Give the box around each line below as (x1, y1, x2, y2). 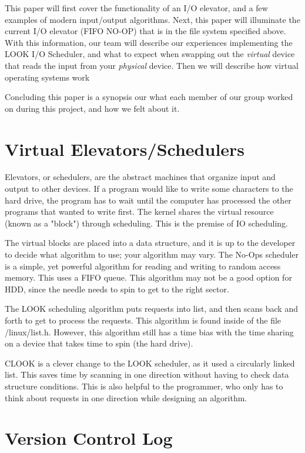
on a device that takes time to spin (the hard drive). (5, 337, 193, 349)
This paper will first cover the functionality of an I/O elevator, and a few (5, 2, 268, 14)
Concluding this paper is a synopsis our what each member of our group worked (5, 91, 293, 103)
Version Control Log (5, 426, 173, 450)
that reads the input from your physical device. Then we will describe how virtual (5, 59, 299, 71)
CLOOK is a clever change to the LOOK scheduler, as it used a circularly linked (5, 357, 295, 369)
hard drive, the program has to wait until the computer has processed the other (5, 194, 291, 206)
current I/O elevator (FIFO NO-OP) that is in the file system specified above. (5, 25, 286, 37)
